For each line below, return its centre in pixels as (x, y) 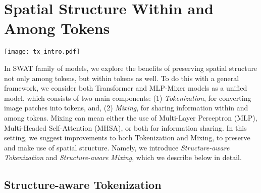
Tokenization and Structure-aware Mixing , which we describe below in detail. (123, 157)
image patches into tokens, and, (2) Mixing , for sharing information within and (126, 108)
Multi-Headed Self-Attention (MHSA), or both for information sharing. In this (125, 127)
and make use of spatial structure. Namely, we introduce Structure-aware (117, 147)
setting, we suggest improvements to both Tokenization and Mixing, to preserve (127, 138)
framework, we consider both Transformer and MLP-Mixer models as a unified (126, 88)
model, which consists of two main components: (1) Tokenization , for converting (128, 98)
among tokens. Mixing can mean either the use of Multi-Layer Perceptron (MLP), (131, 117)
